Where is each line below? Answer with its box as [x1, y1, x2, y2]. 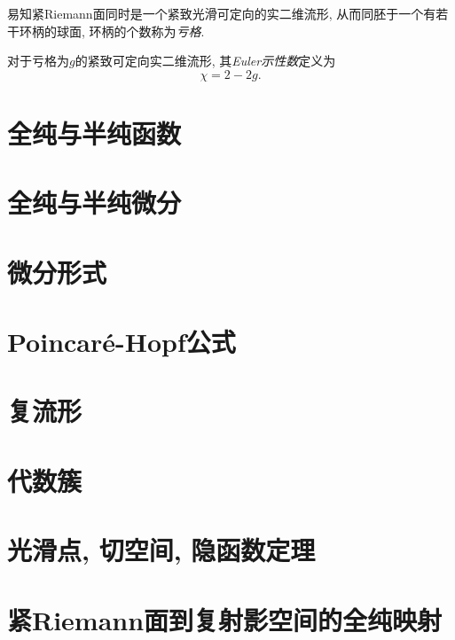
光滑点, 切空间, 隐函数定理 [7, 532, 316, 568]
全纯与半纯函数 [7, 114, 182, 151]
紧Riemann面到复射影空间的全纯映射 [7, 601, 443, 637]
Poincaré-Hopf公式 [7, 324, 236, 360]
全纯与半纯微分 [7, 184, 182, 221]
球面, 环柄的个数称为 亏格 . [56, 21, 205, 40]
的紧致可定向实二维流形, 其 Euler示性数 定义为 [75, 51, 336, 70]
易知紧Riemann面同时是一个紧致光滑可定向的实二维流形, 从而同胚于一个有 [7, 4, 436, 22]
